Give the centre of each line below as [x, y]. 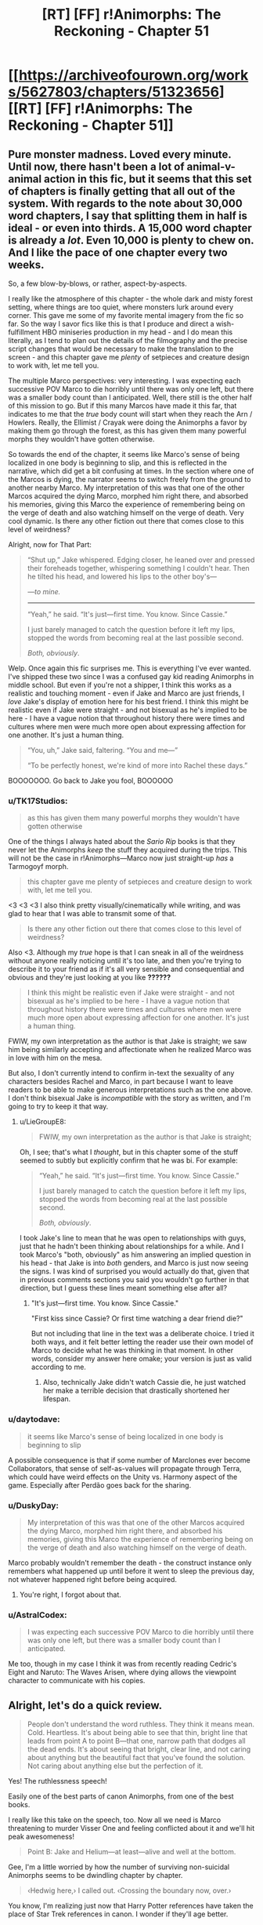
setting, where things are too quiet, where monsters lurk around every [121, 307]
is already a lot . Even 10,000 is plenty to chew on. [131, 240]
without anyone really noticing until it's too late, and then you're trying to [125, 961]
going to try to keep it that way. [58, 1107]
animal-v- [211, 166]
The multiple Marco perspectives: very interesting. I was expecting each [124, 381]
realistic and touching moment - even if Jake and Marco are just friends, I [126, 693]
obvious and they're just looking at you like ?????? [90, 977]
